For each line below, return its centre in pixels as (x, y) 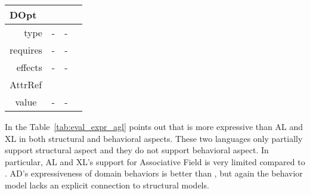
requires (26, 50)
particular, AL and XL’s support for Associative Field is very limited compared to (155, 161)
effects (29, 67)
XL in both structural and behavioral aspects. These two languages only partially (154, 138)
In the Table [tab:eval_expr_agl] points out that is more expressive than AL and (154, 126)
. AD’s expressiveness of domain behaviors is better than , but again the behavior (154, 173)
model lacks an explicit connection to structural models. (107, 185)
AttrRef (26, 84)
